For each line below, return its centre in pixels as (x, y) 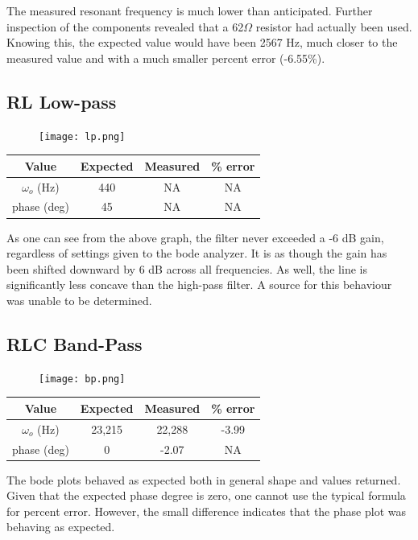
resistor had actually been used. (334, 26)
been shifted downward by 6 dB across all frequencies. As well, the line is (187, 268)
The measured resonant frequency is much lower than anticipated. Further (190, 10)
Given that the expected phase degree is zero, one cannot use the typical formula (206, 495)
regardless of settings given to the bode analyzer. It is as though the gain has (197, 253)
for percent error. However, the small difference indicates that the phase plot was (206, 511)
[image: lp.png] (82, 136)
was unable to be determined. (79, 300)
